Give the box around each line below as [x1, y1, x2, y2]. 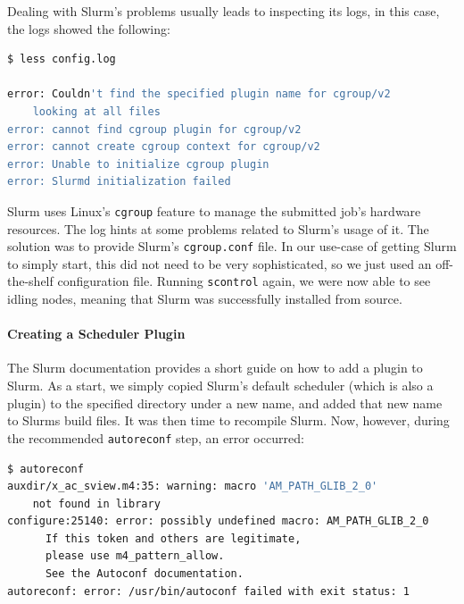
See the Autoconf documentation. [45, 567, 244, 581]
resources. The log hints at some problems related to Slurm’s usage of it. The [7, 219, 429, 238]
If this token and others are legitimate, [45, 532, 302, 545]
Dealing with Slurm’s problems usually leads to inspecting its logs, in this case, [7, 2, 440, 20]
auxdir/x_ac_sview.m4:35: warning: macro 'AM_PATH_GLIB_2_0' [7, 480, 378, 493]
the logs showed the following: [7, 19, 170, 38]
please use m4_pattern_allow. [45, 549, 225, 563]
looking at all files [32, 105, 161, 118]
